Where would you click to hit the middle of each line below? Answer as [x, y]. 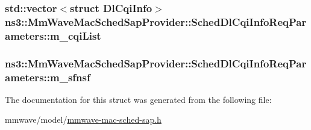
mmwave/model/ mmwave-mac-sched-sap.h [83, 119]
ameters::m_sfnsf [48, 77]
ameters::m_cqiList [53, 35]
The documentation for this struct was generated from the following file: [138, 99]
